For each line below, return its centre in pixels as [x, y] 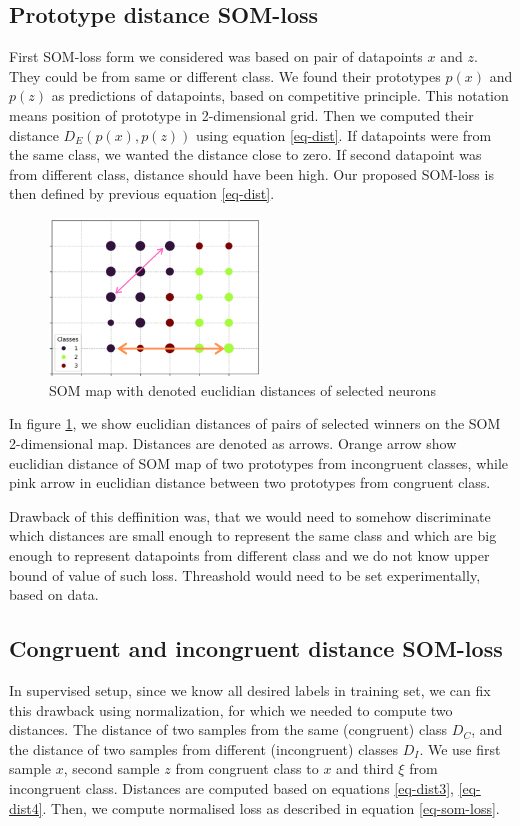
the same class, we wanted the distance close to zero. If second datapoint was [245, 154]
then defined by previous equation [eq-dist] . [142, 193]
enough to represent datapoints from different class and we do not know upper [249, 555]
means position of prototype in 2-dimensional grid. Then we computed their [241, 114]
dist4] [26, 807]
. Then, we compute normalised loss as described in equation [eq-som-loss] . [271, 807]
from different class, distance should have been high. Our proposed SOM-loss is [251, 173]
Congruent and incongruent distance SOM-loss [256, 648]
